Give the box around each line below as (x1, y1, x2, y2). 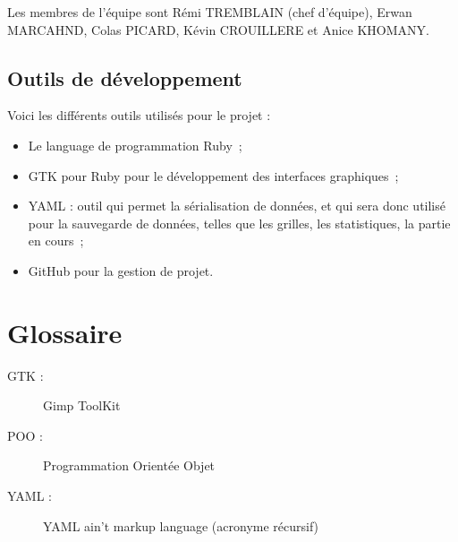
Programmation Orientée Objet (43, 456, 216, 475)
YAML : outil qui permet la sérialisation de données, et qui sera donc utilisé (28, 196, 445, 215)
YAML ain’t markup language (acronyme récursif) (43, 516, 319, 535)
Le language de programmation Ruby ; (28, 135, 242, 154)
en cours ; (28, 231, 84, 250)
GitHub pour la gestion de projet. (28, 261, 214, 280)
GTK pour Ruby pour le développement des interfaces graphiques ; (28, 166, 399, 185)
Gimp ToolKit (43, 396, 121, 415)
